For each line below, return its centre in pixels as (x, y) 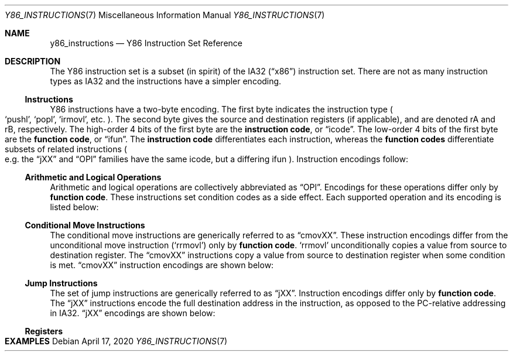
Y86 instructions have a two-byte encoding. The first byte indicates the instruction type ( (221, 109)
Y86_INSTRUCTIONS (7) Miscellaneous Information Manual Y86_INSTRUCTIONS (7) (165, 15)
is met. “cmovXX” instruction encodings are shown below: (162, 265)
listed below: (74, 207)
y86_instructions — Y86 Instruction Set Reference (146, 43)
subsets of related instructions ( (66, 149)
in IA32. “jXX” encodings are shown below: (133, 313)
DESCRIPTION (33, 61)
